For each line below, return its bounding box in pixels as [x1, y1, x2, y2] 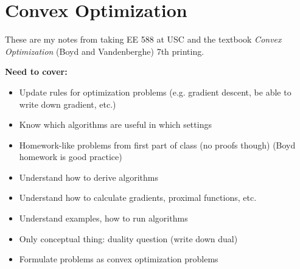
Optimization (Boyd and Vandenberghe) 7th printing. [5, 44, 204, 57]
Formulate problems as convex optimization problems [19, 253, 218, 265]
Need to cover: [5, 65, 68, 78]
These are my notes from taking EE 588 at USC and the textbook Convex [5, 33, 282, 46]
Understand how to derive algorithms [19, 170, 158, 183]
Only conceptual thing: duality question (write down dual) [19, 232, 238, 245]
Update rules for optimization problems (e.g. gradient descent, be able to [19, 85, 291, 98]
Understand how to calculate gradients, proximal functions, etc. [19, 191, 257, 204]
